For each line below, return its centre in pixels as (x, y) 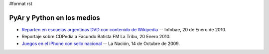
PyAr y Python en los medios (55, 18)
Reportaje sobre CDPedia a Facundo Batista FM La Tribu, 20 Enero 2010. (96, 37)
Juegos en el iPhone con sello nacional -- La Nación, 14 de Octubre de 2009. (101, 43)
